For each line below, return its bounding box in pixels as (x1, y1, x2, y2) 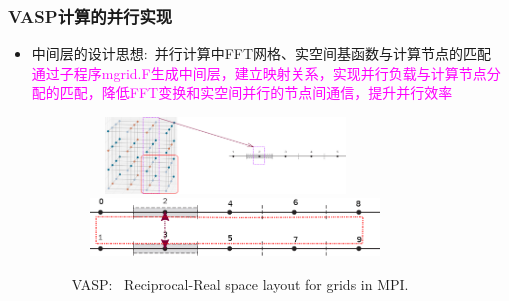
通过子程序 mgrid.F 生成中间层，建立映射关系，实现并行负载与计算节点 (31, 62, 487, 83)
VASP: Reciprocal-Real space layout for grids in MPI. (71, 273, 409, 294)
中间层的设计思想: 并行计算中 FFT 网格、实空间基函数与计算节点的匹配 (31, 43, 492, 64)
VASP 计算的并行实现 (8, 3, 173, 28)
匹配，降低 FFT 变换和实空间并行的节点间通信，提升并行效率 (59, 82, 453, 103)
